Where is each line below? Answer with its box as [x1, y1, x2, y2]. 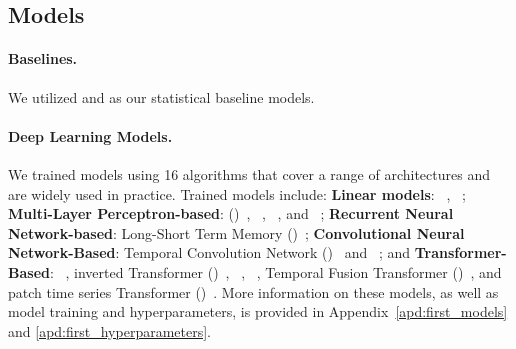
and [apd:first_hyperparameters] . [8, 320, 211, 341]
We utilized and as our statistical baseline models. [8, 86, 315, 107]
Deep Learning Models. [8, 125, 173, 146]
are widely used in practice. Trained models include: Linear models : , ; [8, 183, 466, 204]
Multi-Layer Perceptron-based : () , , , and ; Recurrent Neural [8, 203, 454, 224]
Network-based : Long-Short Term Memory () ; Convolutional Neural [8, 222, 465, 243]
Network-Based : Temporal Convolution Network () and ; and [8, 242, 410, 263]
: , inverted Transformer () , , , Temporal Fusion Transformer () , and [49, 261, 502, 282]
